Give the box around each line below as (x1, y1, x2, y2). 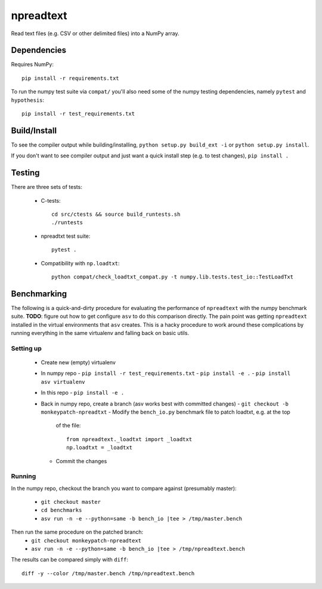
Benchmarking (11, 289, 67, 299)
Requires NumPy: (11, 61, 54, 68)
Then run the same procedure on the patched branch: (11, 528, 143, 536)
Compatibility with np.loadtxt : (41, 259, 120, 266)
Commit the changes (55, 457, 107, 464)
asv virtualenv (41, 379, 86, 385)
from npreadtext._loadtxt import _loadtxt (66, 436, 193, 442)
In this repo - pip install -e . (41, 389, 125, 396)
